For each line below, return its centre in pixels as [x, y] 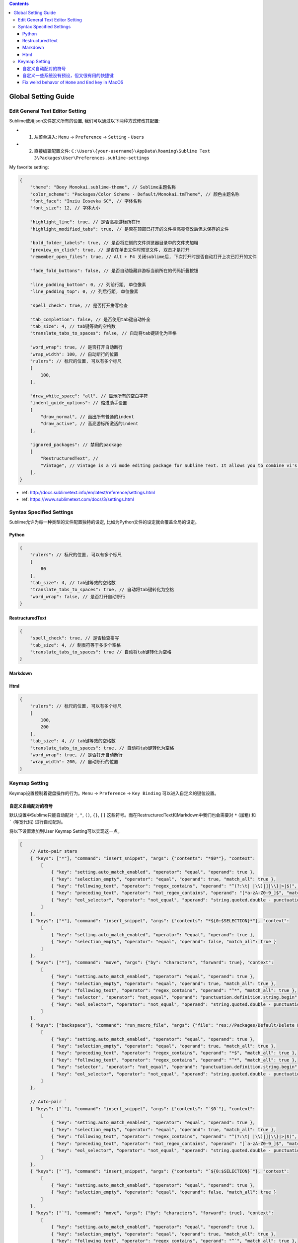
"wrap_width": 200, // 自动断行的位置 [74, 762]
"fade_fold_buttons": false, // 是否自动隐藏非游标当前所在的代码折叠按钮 [114, 270]
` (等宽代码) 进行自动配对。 [37, 822]
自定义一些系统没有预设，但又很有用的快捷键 [68, 75]
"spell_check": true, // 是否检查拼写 [74, 638]
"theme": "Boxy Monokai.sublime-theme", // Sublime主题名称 [103, 187]
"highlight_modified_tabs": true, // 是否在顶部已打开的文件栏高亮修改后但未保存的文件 [129, 229]
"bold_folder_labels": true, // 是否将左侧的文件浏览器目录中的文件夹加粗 [114, 243]
